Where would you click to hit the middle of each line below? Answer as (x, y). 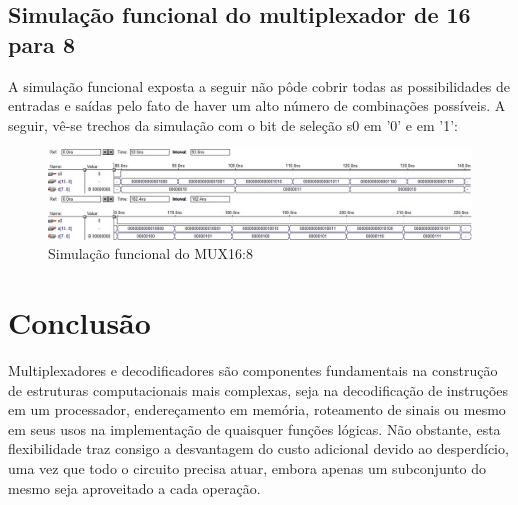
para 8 (41, 43)
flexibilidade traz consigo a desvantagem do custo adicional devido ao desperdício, (258, 448)
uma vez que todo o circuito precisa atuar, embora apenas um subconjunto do (247, 467)
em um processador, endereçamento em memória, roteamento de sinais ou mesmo (257, 409)
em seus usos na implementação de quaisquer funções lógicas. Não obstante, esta (254, 428)
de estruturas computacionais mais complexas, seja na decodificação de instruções (258, 389)
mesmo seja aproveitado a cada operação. (134, 487)
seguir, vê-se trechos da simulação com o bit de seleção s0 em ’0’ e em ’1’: (233, 124)
